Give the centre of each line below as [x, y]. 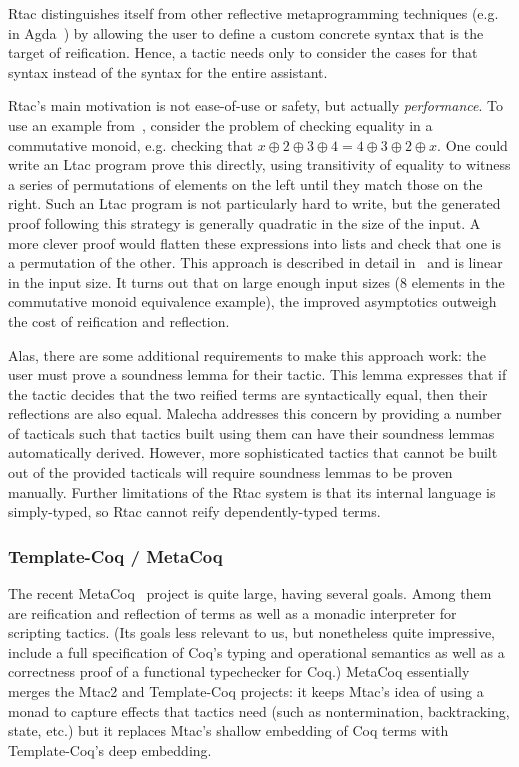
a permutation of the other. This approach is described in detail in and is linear [255, 262]
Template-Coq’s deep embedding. [110, 749]
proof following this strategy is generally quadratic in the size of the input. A [244, 222]
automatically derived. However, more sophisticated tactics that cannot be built [253, 452]
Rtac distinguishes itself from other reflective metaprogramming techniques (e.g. [253, 13]
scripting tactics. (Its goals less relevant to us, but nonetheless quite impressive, [252, 632]
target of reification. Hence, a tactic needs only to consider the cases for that [243, 52]
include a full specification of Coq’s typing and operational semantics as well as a [256, 651]
